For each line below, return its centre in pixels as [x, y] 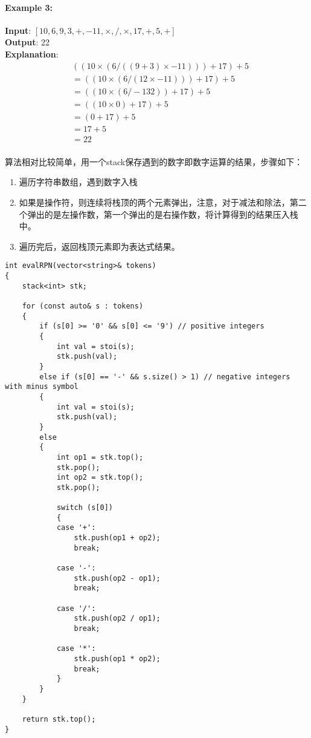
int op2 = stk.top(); [100, 478]
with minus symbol [42, 387]
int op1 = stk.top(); [100, 457]
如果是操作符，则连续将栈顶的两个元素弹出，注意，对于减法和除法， [154, 202]
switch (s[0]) [85, 508]
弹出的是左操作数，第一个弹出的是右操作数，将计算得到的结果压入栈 [163, 214]
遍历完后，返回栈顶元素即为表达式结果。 [99, 246]
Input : [18, 30]
